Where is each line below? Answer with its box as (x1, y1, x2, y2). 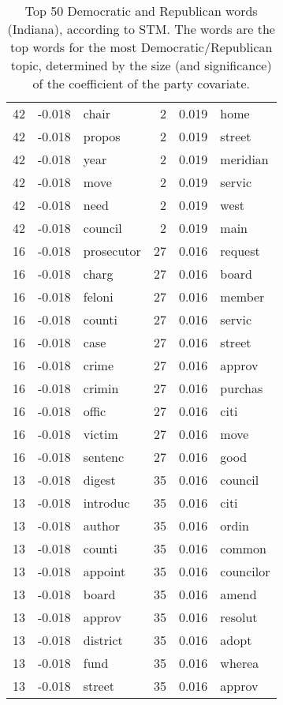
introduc (83, 493, 130, 512)
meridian (220, 150, 269, 168)
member (220, 287, 265, 306)
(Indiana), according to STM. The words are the (7, 20, 275, 38)
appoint (83, 562, 126, 580)
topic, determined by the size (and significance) (10, 56, 272, 74)
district (83, 631, 123, 649)
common (220, 539, 266, 557)
